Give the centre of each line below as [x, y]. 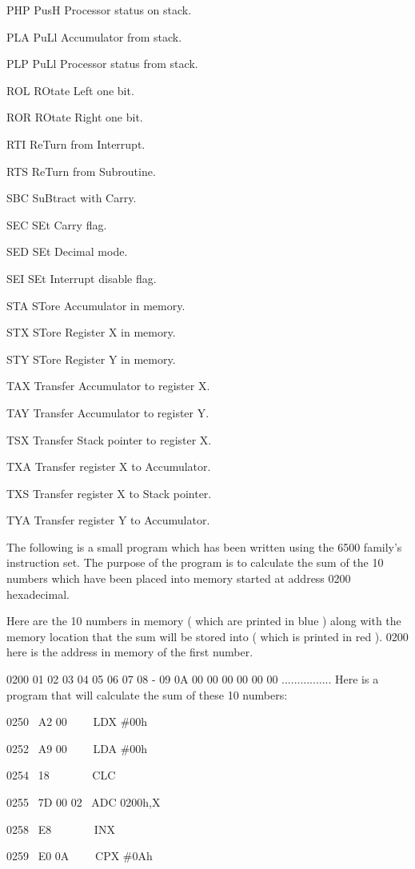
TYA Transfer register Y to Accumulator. [108, 520]
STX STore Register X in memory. [91, 332]
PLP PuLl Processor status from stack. [102, 64]
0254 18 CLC [61, 775]
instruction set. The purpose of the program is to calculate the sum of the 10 [195, 562]
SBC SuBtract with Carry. [72, 198]
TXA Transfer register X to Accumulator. [109, 466]
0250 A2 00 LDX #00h [77, 722]
